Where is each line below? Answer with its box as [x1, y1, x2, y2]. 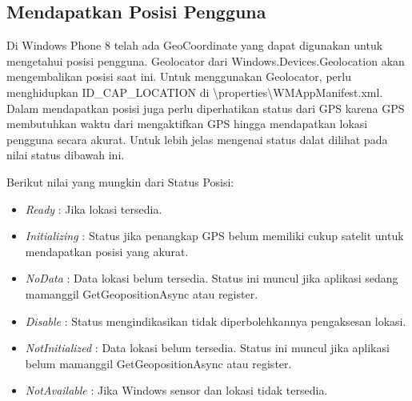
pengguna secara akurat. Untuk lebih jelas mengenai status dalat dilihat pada [6, 130, 388, 147]
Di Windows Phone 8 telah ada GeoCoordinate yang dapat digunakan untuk [6, 37, 383, 54]
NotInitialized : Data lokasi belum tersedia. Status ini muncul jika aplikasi [25, 339, 390, 356]
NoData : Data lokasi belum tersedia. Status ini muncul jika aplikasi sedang [25, 270, 398, 287]
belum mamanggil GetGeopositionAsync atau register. [25, 355, 292, 371]
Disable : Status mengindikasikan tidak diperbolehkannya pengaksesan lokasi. [25, 312, 406, 329]
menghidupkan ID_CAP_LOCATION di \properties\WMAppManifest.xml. [6, 83, 383, 100]
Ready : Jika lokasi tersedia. [25, 200, 162, 217]
